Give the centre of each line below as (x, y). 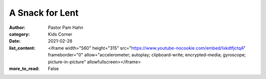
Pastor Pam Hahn (66, 27)
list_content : (22, 48)
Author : (17, 27)
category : (19, 34)
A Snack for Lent (44, 13)
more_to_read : (24, 68)
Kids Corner (60, 34)
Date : (15, 41)
